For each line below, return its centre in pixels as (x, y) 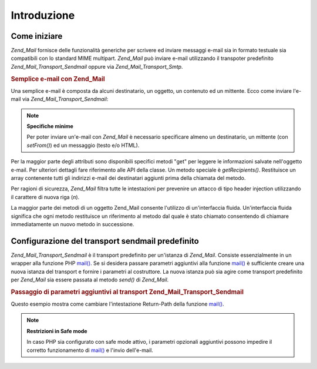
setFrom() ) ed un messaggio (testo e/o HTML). (83, 145)
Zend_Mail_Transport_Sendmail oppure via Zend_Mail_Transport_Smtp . (97, 66)
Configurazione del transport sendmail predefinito (105, 241)
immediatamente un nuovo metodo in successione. (72, 224)
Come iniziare (37, 36)
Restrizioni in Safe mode (57, 331)
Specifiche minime (50, 126)
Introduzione (43, 15)
